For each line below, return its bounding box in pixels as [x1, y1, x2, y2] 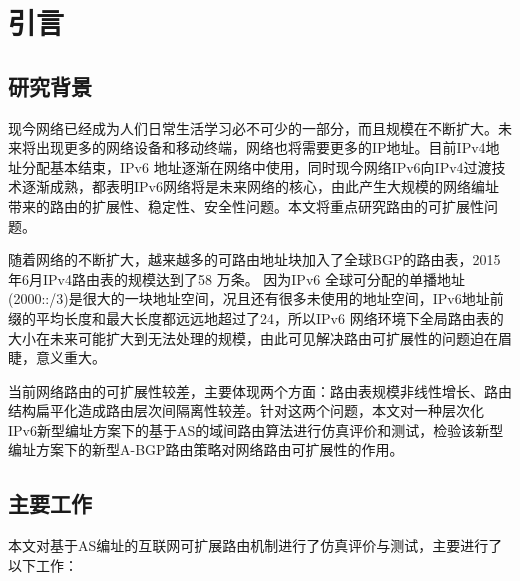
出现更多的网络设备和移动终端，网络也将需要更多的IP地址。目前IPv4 [35, 137, 486, 158]
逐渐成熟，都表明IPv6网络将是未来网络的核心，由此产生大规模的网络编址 [21, 176, 499, 197]
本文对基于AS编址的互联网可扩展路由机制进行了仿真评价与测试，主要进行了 [8, 535, 503, 556]
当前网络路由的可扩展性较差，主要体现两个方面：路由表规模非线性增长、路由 [8, 380, 512, 401]
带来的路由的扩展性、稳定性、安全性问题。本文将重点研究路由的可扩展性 [8, 195, 484, 216]
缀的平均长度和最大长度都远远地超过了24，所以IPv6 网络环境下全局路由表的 [8, 307, 504, 328]
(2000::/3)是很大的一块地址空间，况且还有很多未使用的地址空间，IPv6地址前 [8, 288, 504, 309]
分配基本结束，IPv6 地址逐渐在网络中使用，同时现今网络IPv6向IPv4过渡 [21, 156, 492, 177]
